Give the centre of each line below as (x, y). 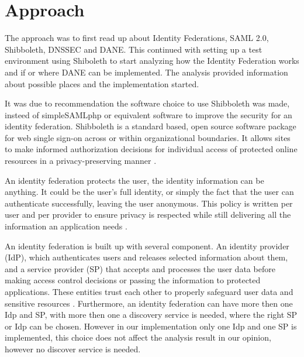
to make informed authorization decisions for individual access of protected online (151, 149)
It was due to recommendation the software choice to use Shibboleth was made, (147, 103)
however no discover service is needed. (73, 349)
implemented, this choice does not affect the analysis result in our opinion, (138, 337)
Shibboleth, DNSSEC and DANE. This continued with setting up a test (134, 49)
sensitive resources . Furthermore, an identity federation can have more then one (149, 303)
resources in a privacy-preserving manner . (81, 161)
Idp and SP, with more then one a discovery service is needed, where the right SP (151, 315)
